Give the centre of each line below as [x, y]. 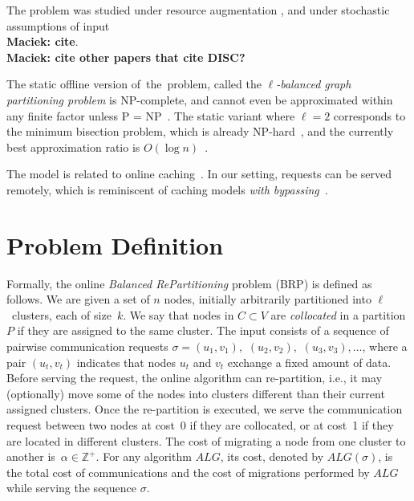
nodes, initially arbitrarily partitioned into [268, 299]
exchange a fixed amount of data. [309, 362]
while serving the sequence [71, 488]
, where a [385, 346]
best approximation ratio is [73, 147]
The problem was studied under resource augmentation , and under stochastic [198, 10]
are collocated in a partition [338, 314]
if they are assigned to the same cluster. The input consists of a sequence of [203, 330]
